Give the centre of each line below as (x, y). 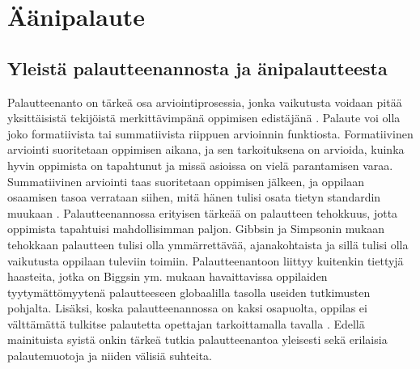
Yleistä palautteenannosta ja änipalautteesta (197, 68)
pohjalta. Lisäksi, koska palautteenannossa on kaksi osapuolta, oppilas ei (187, 308)
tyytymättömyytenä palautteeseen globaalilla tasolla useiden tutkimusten (189, 292)
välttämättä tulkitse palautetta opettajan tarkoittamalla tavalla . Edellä (186, 323)
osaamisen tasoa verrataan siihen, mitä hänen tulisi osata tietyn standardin (194, 197)
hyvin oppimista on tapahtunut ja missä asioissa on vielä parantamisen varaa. (200, 165)
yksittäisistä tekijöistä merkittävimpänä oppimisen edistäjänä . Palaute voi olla (204, 118)
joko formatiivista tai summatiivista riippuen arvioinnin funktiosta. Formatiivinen (210, 133)
